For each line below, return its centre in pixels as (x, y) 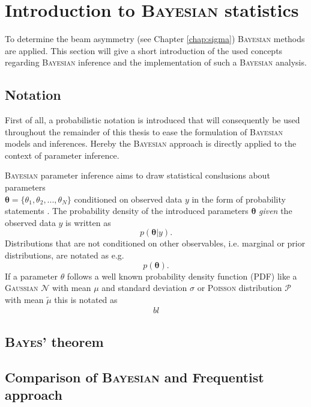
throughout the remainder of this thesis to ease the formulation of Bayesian (144, 131)
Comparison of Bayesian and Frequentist (134, 377)
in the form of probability (239, 199)
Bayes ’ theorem (54, 341)
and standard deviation (144, 288)
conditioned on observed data (128, 199)
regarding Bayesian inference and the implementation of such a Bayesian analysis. (156, 62)
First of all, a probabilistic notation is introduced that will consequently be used (152, 120)
